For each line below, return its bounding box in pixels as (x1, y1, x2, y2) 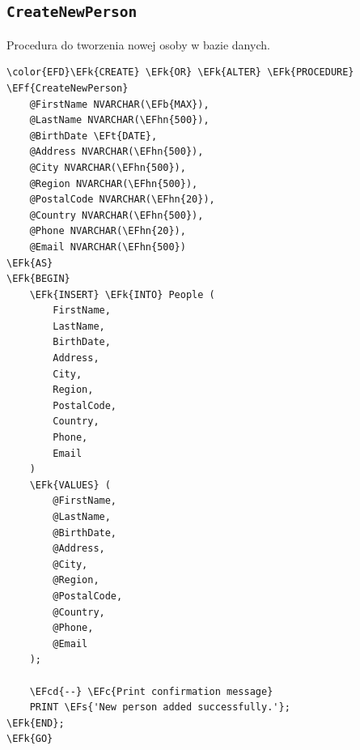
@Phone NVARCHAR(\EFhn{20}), (29, 225, 186, 237)
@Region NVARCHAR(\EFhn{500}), (29, 177, 198, 190)
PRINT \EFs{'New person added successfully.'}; (29, 701, 290, 714)
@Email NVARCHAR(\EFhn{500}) (29, 241, 186, 253)
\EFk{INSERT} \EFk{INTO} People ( (29, 288, 215, 300)
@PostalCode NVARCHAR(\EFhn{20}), (29, 194, 215, 206)
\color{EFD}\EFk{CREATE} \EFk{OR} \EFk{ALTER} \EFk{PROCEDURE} (6, 66, 354, 79)
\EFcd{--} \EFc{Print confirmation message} (29, 685, 273, 697)
